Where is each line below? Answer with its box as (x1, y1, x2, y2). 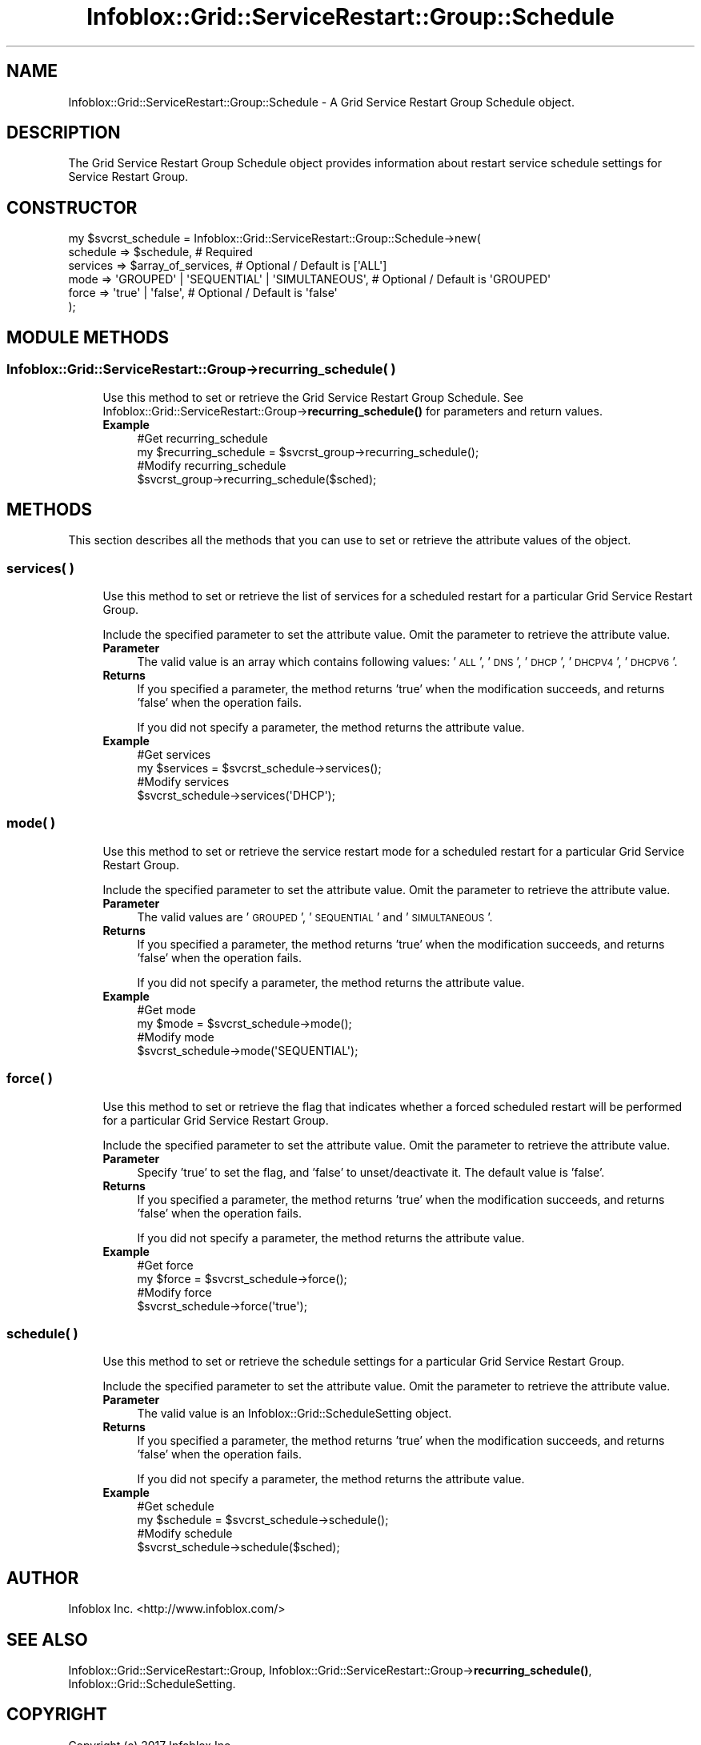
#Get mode (137, 1002, 196, 1017)
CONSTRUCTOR (6, 197, 138, 218)
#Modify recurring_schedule (137, 458, 286, 472)
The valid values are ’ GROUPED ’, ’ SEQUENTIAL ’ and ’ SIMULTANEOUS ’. (137, 909, 493, 924)
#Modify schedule (137, 1526, 233, 1541)
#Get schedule (137, 1499, 214, 1514)
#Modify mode (137, 1029, 214, 1044)
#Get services (137, 748, 211, 762)
